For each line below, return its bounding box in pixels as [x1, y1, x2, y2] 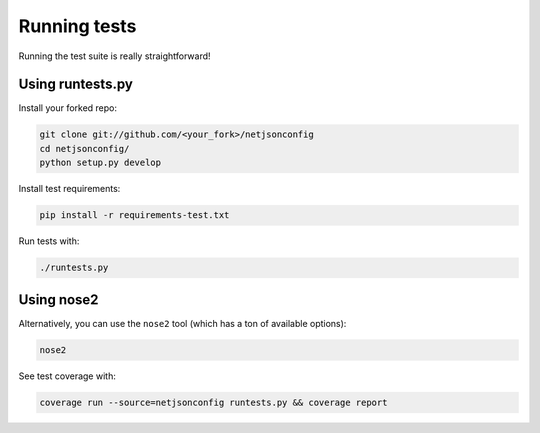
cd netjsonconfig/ [39, 143, 130, 154]
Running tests [18, 15, 137, 37]
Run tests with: [18, 235, 80, 247]
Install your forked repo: [18, 102, 118, 114]
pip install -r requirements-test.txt [39, 210, 230, 221]
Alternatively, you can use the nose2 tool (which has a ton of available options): [18, 317, 347, 329]
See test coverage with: [18, 370, 117, 382]
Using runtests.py [18, 76, 134, 93]
